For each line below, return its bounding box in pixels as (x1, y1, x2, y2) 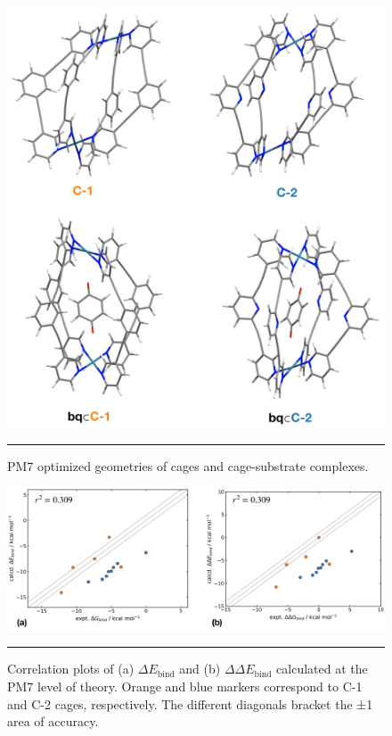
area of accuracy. (7, 712, 99, 731)
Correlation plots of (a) (7, 659, 135, 678)
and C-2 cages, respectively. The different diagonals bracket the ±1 (7, 694, 373, 713)
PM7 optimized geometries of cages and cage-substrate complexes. (7, 456, 369, 475)
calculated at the (276, 659, 368, 678)
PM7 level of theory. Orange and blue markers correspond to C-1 (7, 676, 363, 695)
